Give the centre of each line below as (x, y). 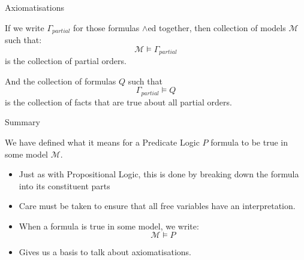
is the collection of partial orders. (66, 61)
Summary (22, 122)
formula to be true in (249, 142)
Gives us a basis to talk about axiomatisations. (105, 252)
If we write (25, 27)
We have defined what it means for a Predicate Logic (102, 142)
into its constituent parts (64, 185)
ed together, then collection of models (217, 27)
